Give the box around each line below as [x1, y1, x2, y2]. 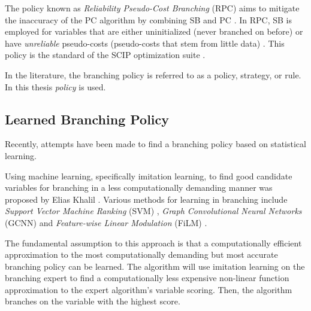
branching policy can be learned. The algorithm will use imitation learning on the [5, 260, 305, 272]
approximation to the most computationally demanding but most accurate [5, 248, 278, 261]
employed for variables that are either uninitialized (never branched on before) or [5, 25, 303, 38]
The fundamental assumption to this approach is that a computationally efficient [5, 236, 302, 249]
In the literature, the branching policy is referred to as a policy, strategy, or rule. [5, 68, 301, 81]
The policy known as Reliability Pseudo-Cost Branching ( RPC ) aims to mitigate [5, 2, 300, 14]
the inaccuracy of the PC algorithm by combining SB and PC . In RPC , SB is [5, 13, 292, 26]
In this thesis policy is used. [5, 80, 106, 93]
